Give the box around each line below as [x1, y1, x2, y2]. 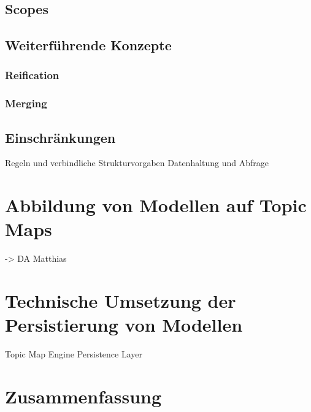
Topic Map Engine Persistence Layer [5, 348, 143, 360]
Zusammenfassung [5, 384, 162, 409]
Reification [5, 67, 60, 83]
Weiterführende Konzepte [5, 36, 172, 55]
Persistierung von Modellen [5, 312, 243, 337]
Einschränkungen [5, 128, 116, 147]
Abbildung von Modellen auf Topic [5, 193, 307, 218]
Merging [5, 96, 47, 111]
